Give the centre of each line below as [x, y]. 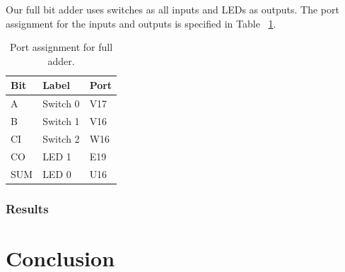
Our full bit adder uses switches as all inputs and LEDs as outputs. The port [172, 9]
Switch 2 [61, 138]
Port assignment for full [62, 47]
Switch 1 [61, 121]
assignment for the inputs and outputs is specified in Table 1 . [141, 23]
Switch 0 [61, 104]
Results [27, 208]
